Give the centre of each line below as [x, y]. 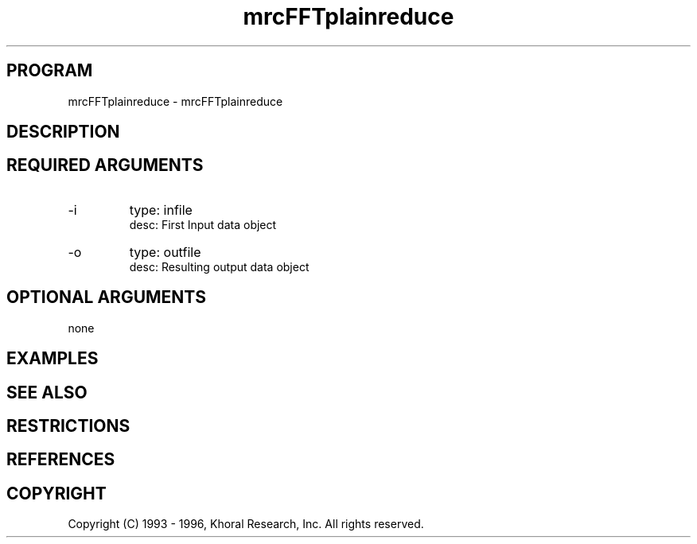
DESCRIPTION [63, 132]
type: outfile [165, 252]
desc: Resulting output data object [219, 266]
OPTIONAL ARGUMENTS [106, 297]
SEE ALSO [47, 392]
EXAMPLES [53, 359]
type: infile [161, 210]
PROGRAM [50, 71]
